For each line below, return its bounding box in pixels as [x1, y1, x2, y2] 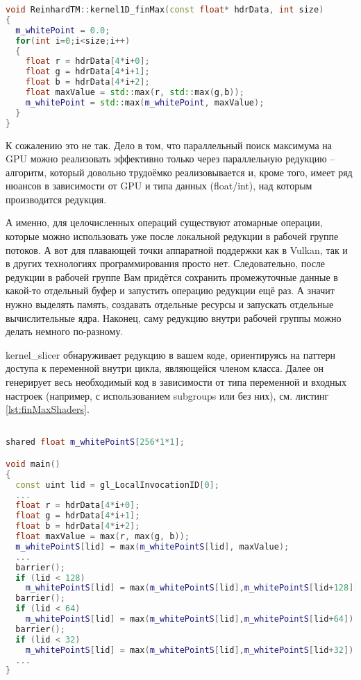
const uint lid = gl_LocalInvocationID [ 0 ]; [15, 479, 219, 490]
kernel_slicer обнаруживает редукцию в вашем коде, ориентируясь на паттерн [6, 347, 335, 362]
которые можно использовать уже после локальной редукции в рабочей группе [6, 229, 339, 244]
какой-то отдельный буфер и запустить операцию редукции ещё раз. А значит [6, 283, 335, 298]
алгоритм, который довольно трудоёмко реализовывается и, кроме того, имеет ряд [6, 164, 353, 179]
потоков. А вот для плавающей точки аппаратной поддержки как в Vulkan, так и [6, 242, 348, 257]
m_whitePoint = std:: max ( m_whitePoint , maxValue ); [25, 97, 265, 108]
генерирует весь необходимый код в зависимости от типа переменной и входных [6, 375, 346, 389]
